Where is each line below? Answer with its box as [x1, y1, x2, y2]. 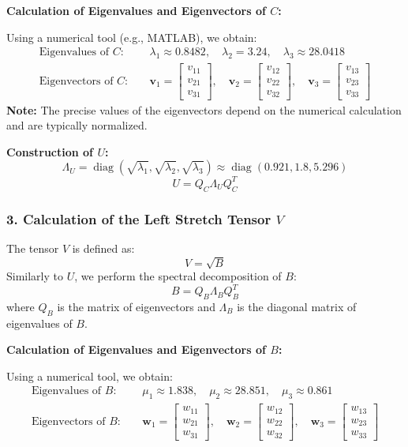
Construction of [6, 143, 94, 160]
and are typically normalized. [6, 117, 148, 133]
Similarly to [6, 267, 64, 284]
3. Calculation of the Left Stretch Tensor [6, 208, 271, 228]
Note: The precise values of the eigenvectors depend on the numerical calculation [6, 101, 402, 118]
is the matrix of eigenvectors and [57, 298, 215, 314]
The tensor [6, 239, 59, 256]
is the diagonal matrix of [237, 298, 357, 314]
